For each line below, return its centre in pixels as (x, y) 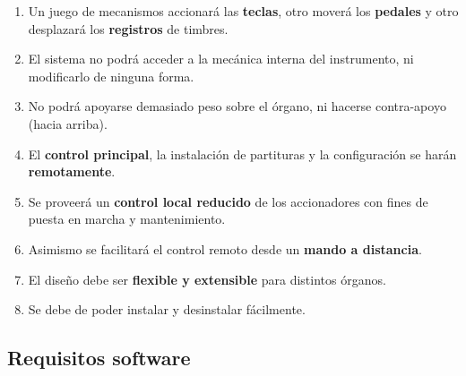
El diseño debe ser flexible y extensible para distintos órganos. (207, 279)
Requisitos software (99, 358)
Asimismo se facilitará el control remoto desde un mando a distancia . (225, 248)
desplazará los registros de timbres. (128, 28)
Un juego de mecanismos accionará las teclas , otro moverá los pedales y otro (243, 11)
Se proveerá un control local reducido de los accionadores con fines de (228, 201)
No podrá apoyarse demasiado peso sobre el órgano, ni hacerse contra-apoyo (237, 106)
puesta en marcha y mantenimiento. (127, 219)
